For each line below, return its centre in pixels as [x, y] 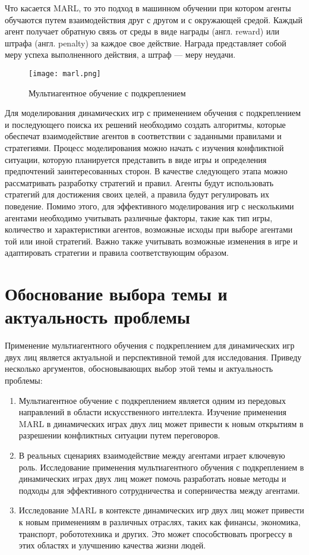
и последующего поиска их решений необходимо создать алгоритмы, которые [145, 124]
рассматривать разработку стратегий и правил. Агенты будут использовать [139, 182]
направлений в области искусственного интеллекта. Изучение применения [152, 412]
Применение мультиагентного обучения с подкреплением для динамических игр [150, 345]
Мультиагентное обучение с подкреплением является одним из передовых [152, 400]
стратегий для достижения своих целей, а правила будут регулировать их [137, 194]
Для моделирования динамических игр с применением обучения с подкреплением [153, 113]
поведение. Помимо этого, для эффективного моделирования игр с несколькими [149, 206]
